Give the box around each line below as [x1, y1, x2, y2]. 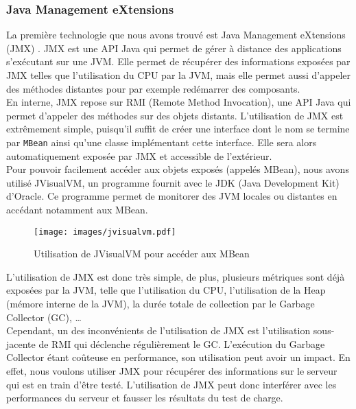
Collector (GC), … [6, 309, 82, 324]
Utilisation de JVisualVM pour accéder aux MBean [34, 246, 250, 261]
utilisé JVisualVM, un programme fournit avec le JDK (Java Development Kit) [6, 175, 340, 189]
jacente [6, 336, 36, 351]
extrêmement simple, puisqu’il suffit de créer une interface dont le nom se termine [6, 121, 350, 136]
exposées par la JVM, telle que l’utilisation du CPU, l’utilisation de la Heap [6, 283, 326, 297]
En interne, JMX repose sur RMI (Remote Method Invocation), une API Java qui [6, 95, 351, 109]
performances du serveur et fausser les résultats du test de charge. [6, 390, 283, 405]
